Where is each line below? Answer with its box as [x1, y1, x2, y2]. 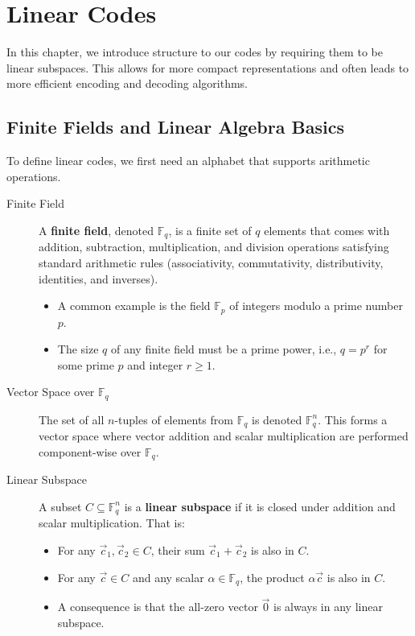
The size [57, 341, 99, 357]
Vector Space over [6, 383, 95, 400]
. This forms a [318, 411, 388, 427]
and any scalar [132, 568, 204, 585]
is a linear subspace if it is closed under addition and [124, 498, 396, 514]
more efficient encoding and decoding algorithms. [6, 75, 248, 92]
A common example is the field [57, 297, 211, 314]
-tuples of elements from [114, 411, 233, 427]
